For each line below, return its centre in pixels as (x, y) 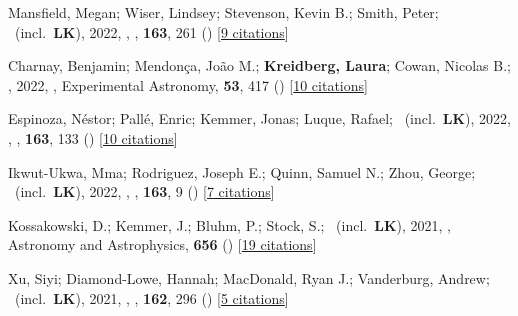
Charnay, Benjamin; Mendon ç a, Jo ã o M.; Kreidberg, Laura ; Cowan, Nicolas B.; (259, 65)
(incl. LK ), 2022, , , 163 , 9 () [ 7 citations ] (144, 191)
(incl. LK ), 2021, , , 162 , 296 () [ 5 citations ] (151, 297)
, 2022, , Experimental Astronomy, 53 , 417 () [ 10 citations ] (188, 84)
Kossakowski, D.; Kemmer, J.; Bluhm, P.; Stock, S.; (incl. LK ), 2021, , (229, 224)
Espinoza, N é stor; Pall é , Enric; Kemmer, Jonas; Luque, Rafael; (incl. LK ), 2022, (259, 118)
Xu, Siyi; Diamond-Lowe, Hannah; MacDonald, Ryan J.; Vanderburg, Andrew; (249, 277)
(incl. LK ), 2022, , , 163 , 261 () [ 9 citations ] (151, 31)
